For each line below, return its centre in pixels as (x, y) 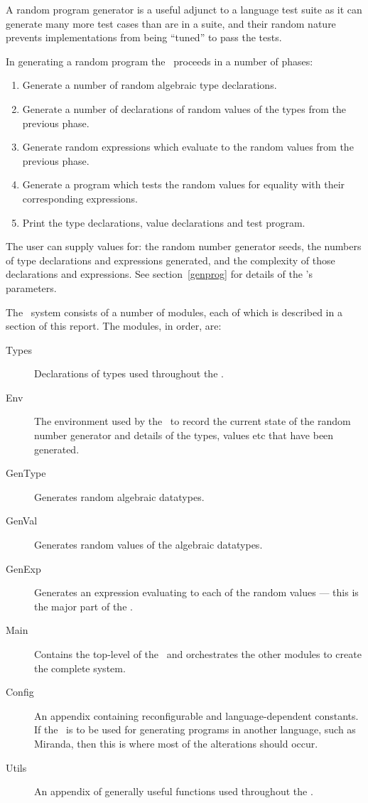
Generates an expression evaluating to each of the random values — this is (196, 592)
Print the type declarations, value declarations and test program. (164, 222)
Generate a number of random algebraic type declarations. (150, 85)
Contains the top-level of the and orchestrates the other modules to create (198, 654)
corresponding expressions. (80, 198)
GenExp (23, 568)
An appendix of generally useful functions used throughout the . (174, 791)
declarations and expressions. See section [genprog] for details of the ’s (159, 274)
